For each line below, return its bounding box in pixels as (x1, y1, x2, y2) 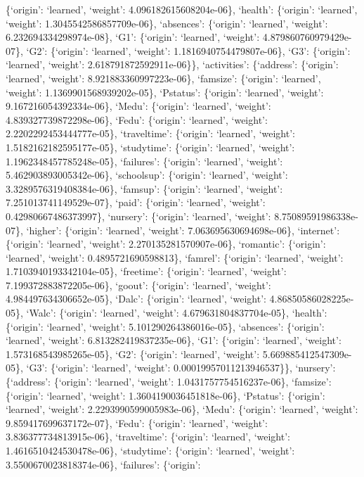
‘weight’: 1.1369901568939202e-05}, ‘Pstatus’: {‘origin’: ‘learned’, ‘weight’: (6, 84, 324, 99)
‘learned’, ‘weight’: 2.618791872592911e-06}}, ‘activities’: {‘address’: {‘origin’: (6, 57, 339, 72)
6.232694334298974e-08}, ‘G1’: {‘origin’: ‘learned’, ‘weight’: (6, 30, 260, 44)
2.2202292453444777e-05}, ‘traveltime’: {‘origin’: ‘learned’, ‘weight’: (6, 126, 295, 141)
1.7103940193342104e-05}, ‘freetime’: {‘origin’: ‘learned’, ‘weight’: (6, 264, 287, 279)
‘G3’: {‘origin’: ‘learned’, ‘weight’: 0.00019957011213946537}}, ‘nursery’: (26, 360, 336, 375)
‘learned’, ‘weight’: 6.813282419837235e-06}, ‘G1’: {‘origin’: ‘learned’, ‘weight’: (6, 333, 342, 348)
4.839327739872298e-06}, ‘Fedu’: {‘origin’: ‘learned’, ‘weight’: (6, 112, 268, 127)
